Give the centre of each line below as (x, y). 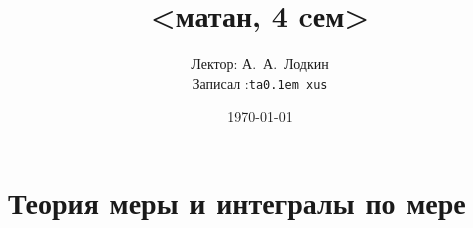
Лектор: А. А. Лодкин (260, 63)
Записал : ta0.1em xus (260, 82)
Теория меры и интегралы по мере (237, 201)
